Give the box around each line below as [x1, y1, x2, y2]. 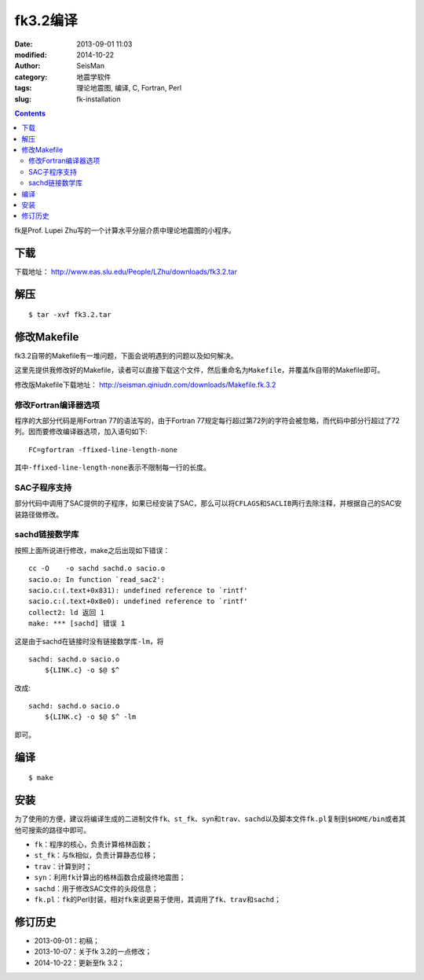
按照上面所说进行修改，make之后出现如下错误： [14, 545, 170, 554]
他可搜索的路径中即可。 [14, 825, 90, 834]
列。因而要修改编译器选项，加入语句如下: [14, 427, 148, 437]
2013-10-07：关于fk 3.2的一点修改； [34, 947, 152, 956]
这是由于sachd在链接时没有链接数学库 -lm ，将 [14, 636, 164, 646]
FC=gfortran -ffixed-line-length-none [28, 445, 178, 454]
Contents [14, 109, 46, 118]
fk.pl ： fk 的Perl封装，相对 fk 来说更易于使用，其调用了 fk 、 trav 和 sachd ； [34, 894, 282, 904]
